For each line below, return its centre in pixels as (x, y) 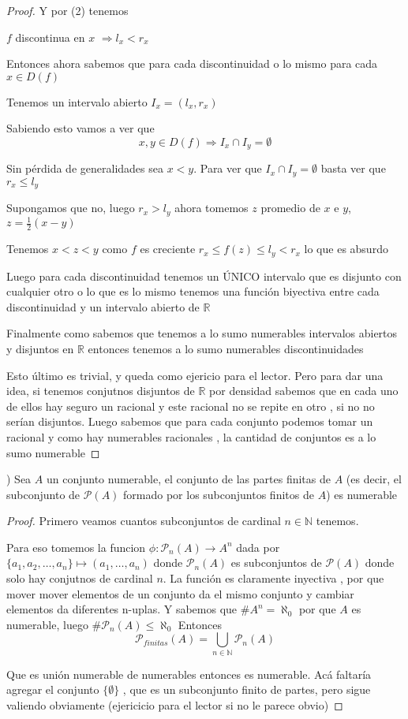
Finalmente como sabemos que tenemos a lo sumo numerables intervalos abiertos (202, 333)
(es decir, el (374, 479)
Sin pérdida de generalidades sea (85, 168)
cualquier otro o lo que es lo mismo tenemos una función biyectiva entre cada (193, 291)
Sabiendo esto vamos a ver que (80, 128)
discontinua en (50, 37)
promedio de (290, 208)
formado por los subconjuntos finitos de (219, 494)
